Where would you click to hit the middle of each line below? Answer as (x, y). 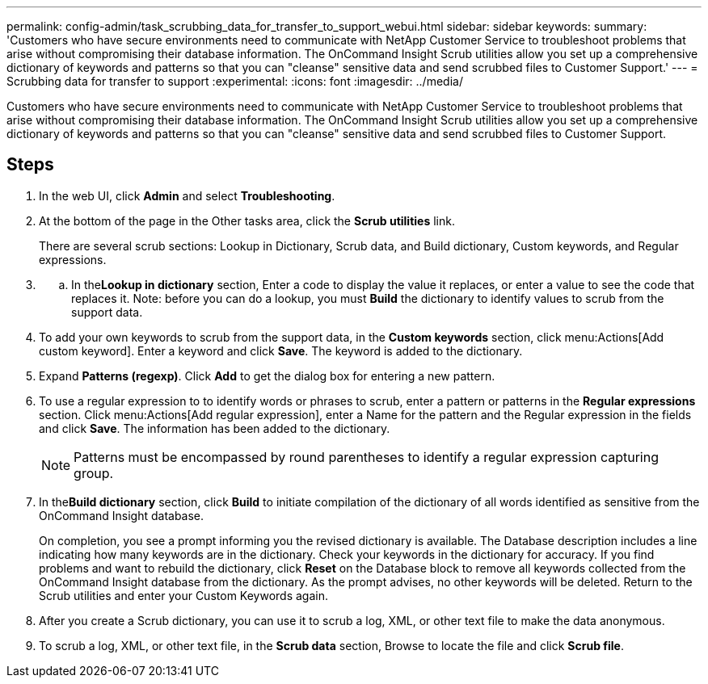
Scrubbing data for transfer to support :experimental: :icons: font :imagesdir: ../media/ (235, 81)
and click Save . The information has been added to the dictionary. (215, 428)
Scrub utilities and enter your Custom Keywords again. (183, 595)
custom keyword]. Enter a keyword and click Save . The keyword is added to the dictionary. (281, 350)
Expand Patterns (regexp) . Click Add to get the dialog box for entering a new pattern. (267, 376)
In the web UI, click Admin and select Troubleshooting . (187, 195)
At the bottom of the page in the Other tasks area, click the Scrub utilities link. (247, 220)
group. (94, 473)
